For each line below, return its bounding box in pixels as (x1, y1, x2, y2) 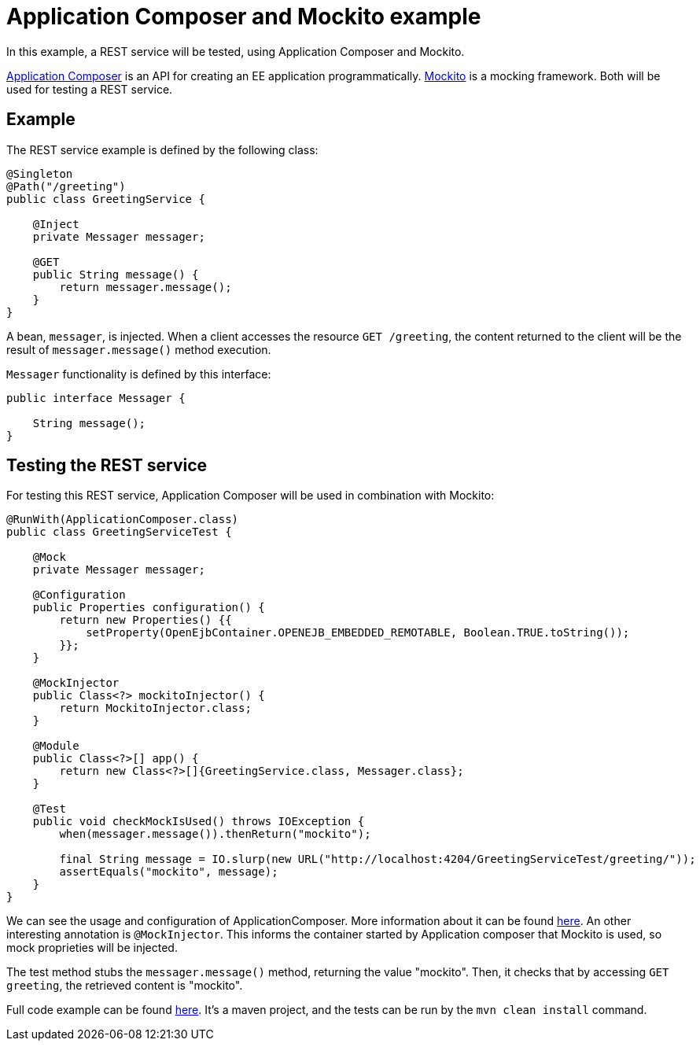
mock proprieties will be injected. (6, 941, 178, 955)
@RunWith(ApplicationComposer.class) (6, 513, 239, 526)
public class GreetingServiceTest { (6, 525, 232, 539)
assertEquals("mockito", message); (59, 865, 278, 879)
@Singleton (6, 167, 73, 180)
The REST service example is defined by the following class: (6, 142, 319, 157)
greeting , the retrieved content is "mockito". (6, 979, 243, 993)
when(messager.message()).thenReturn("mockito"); (59, 828, 371, 841)
